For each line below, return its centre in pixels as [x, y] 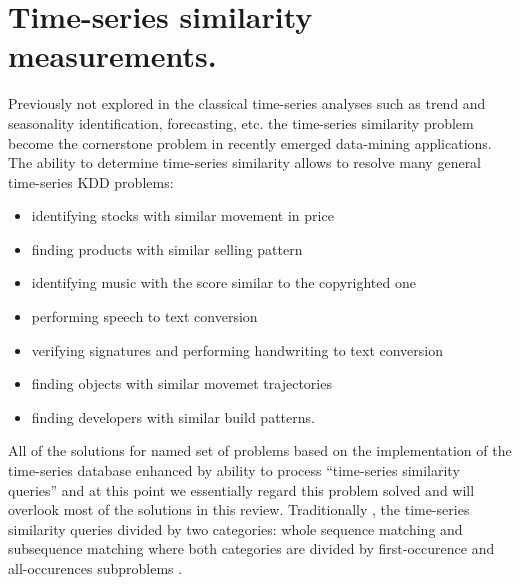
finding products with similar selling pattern [167, 248]
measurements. [112, 55]
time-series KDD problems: [91, 181]
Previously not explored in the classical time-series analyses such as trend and [247, 103]
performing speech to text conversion [144, 316]
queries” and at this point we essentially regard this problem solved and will [241, 489]
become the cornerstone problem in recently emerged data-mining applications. [250, 142]
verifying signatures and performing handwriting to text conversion [237, 349]
